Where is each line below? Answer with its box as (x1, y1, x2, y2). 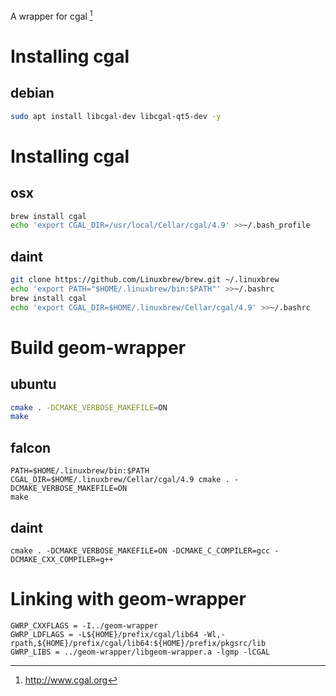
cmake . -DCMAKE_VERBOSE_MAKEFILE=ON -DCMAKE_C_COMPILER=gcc (10, 545, 271, 556)
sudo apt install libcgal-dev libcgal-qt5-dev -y (10, 111, 222, 121)
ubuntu (10, 376, 57, 393)
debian (10, 85, 55, 102)
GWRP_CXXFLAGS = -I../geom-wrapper (10, 620, 159, 631)
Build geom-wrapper (10, 336, 187, 359)
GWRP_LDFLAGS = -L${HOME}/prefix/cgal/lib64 (10, 629, 199, 639)
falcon (10, 439, 52, 456)
